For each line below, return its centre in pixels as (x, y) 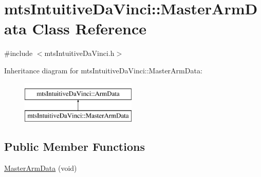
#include (18, 53)
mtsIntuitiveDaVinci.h (79, 53)
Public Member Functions (74, 146)
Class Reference (89, 28)
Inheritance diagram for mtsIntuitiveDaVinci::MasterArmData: (103, 70)
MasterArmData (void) (41, 168)
